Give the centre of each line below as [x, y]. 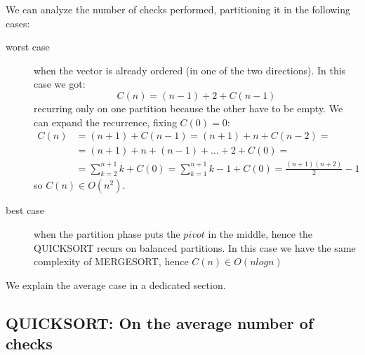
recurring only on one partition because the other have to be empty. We [188, 108]
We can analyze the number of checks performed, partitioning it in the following [178, 9]
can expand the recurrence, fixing [105, 122]
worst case [28, 47]
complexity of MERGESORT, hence [111, 261]
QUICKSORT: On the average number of [160, 322]
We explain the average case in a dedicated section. [116, 284]
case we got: [60, 84]
